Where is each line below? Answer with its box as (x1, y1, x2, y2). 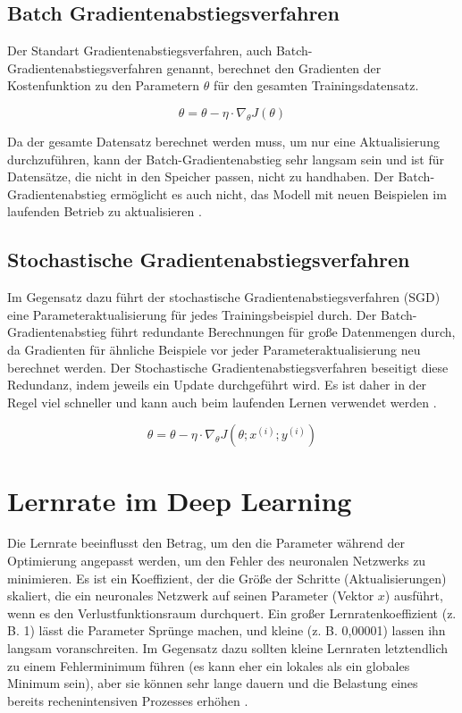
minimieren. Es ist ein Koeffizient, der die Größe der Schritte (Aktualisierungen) (7, 568, 447, 587)
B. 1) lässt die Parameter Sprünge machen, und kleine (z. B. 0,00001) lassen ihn (7, 621, 446, 640)
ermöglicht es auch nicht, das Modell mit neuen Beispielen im (110, 184, 447, 203)
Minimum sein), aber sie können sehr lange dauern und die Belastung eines (7, 674, 418, 692)
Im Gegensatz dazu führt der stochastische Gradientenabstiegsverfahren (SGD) (7, 288, 441, 306)
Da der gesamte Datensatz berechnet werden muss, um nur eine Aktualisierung (7, 131, 440, 150)
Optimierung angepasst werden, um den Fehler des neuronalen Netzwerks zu (7, 551, 426, 570)
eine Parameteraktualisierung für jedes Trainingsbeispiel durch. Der (7, 305, 377, 323)
